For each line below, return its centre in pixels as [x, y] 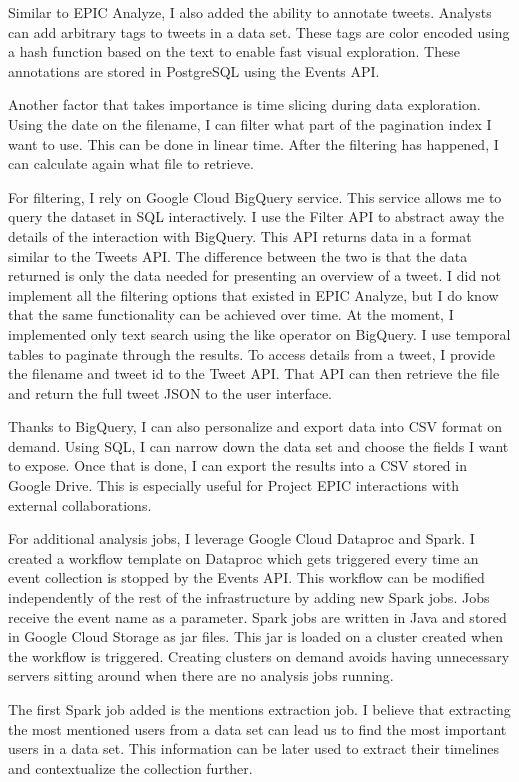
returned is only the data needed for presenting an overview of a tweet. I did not [255, 275]
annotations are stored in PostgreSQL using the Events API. [194, 70]
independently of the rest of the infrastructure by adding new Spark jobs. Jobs [249, 597]
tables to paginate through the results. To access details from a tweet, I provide [252, 353]
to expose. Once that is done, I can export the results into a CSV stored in [237, 465]
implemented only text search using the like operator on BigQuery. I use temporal [259, 333]
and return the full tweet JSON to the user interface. [170, 392]
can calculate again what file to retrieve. [131, 163]
